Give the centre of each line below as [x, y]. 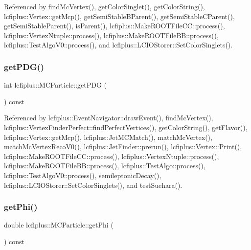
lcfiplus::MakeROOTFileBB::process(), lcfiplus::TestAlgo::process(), [105, 166]
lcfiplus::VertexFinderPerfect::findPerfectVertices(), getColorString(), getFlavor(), [126, 127]
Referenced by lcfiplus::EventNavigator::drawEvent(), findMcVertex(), [109, 118]
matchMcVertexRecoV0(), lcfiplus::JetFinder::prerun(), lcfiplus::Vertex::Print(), [123, 147]
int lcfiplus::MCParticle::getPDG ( [56, 85]
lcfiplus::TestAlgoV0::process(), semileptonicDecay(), [83, 175]
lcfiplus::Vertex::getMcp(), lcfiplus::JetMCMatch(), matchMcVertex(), [108, 137]
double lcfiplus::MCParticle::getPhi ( [59, 225]
